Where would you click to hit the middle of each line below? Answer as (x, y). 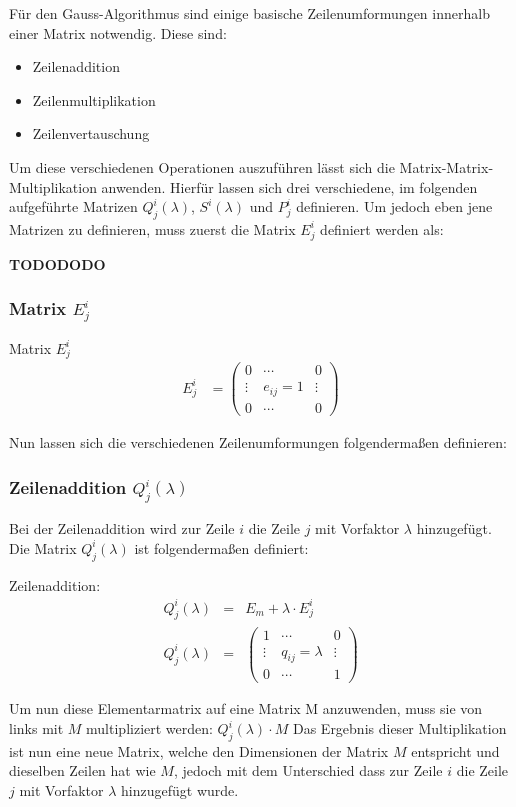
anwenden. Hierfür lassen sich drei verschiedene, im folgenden (289, 186)
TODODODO (57, 263)
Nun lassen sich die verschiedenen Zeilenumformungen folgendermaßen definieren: (258, 442)
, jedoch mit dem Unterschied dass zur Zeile (308, 770)
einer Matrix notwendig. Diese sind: (118, 32)
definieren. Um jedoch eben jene (394, 206)
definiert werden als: (382, 228)
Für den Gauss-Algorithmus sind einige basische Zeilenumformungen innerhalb (249, 13)
